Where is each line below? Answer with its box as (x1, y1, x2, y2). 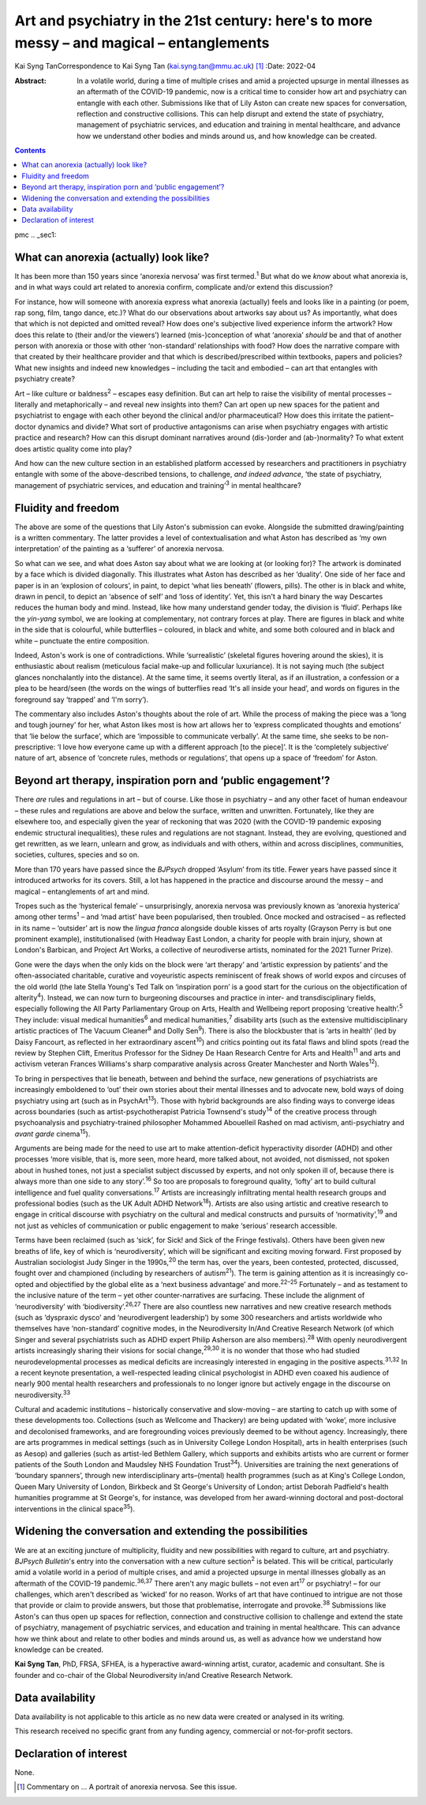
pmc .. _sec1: (14, 230, 57, 239)
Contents (14, 146, 47, 156)
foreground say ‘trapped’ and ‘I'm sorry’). (14, 695, 149, 704)
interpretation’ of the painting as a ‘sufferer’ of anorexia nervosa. (14, 544, 225, 554)
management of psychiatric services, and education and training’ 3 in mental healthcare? (14, 479, 301, 490)
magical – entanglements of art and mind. (14, 887, 150, 896)
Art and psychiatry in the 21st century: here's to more (14, 12, 373, 29)
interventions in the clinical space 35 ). (14, 1503, 136, 1514)
